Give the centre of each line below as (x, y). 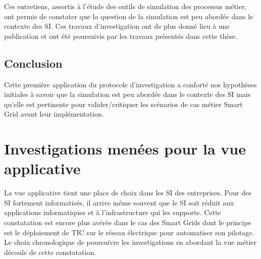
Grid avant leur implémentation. (54, 114)
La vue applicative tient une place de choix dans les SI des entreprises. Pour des (128, 193)
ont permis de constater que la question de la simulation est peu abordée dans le (129, 16)
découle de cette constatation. (50, 252)
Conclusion (33, 63)
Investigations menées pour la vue (125, 149)
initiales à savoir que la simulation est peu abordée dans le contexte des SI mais (127, 94)
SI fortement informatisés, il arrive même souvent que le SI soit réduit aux (119, 202)
